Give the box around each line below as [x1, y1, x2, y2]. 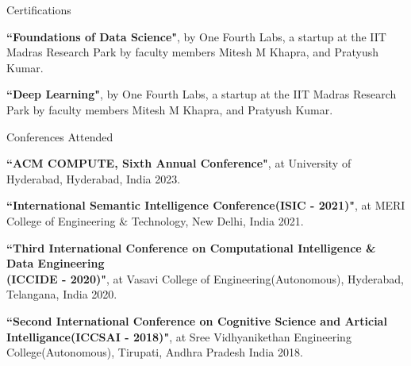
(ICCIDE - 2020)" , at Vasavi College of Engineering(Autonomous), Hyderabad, [6, 270, 404, 287]
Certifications [6, 2, 71, 17]
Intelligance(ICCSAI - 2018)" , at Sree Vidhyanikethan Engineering [6, 328, 351, 345]
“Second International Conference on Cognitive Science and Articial [6, 312, 387, 329]
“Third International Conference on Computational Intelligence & [6, 239, 376, 256]
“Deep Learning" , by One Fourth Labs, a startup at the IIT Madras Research [6, 86, 397, 102]
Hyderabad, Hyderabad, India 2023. [6, 170, 181, 187]
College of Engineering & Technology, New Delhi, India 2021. [6, 212, 304, 229]
